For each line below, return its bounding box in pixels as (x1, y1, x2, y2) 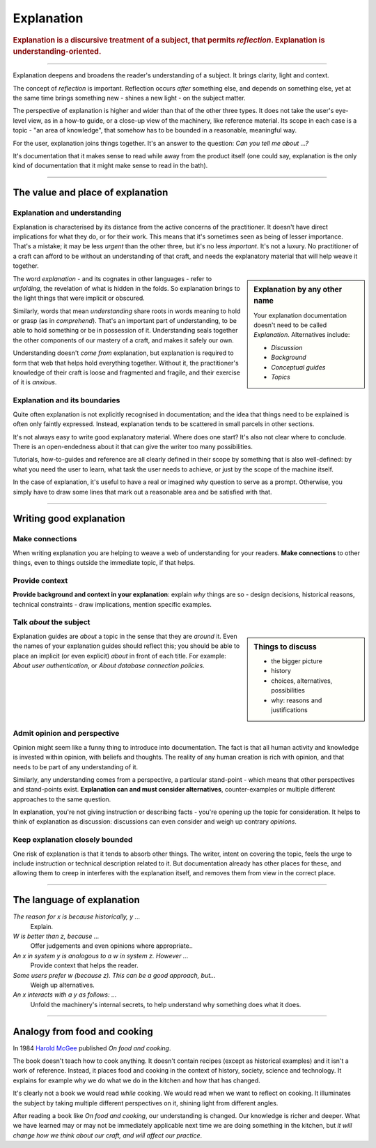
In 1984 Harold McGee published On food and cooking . (13, 1043, 171, 1052)
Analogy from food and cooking (13, 1025, 153, 1037)
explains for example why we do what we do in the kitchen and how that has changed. (13, 1076, 260, 1085)
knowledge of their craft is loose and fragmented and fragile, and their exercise (13, 368, 240, 377)
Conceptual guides (271, 363, 326, 371)
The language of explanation (13, 894, 141, 906)
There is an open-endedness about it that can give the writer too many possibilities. (13, 442, 253, 451)
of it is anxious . (13, 378, 57, 386)
